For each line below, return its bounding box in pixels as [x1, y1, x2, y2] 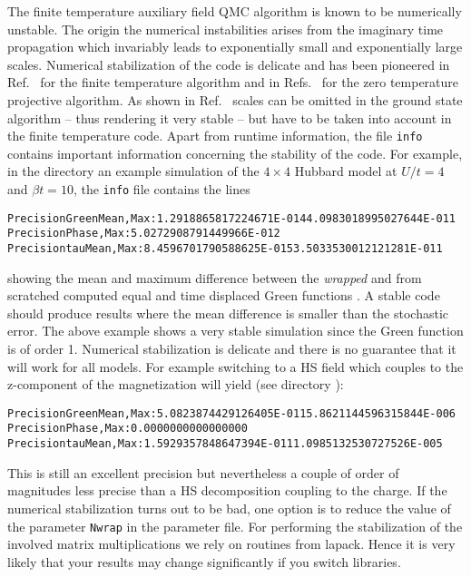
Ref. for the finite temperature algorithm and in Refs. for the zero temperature [7, 73, 459, 92]
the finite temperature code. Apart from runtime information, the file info [7, 126, 423, 145]
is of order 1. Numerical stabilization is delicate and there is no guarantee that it [7, 339, 456, 357]
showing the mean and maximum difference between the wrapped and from [7, 268, 422, 287]
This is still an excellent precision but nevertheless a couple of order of [7, 463, 399, 482]
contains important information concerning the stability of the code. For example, [7, 143, 463, 162]
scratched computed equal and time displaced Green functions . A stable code [7, 286, 440, 305]
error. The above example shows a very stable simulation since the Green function [7, 321, 464, 340]
